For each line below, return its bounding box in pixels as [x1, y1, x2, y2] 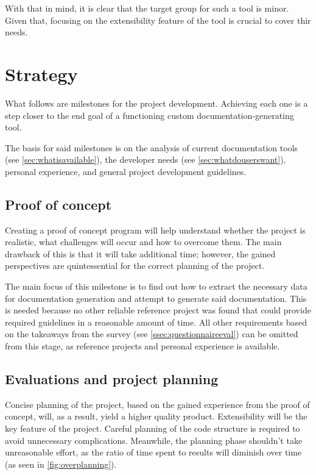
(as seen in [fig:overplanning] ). [5, 457, 117, 470]
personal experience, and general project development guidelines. [5, 165, 247, 177]
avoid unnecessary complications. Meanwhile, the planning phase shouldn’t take [5, 434, 303, 446]
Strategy [5, 61, 78, 86]
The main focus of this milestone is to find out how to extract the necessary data [5, 280, 307, 293]
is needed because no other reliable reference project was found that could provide [5, 304, 311, 316]
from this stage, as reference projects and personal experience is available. [5, 340, 280, 352]
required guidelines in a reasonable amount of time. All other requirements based [5, 315, 307, 328]
